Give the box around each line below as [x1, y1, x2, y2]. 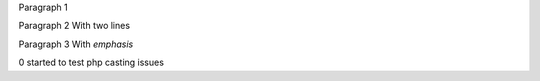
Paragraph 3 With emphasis [18, 38, 134, 50]
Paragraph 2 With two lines [18, 20, 130, 32]
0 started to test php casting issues [18, 56, 165, 69]
